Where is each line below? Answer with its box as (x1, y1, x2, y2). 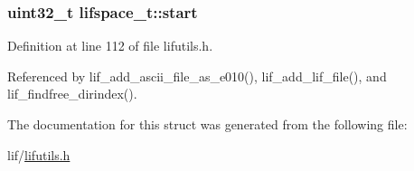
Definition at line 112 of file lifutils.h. (7, 36, 213, 55)
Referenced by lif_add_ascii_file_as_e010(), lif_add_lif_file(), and (7, 66, 387, 85)
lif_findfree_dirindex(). (7, 84, 137, 103)
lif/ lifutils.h (7, 145, 71, 164)
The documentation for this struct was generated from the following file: (7, 115, 408, 133)
